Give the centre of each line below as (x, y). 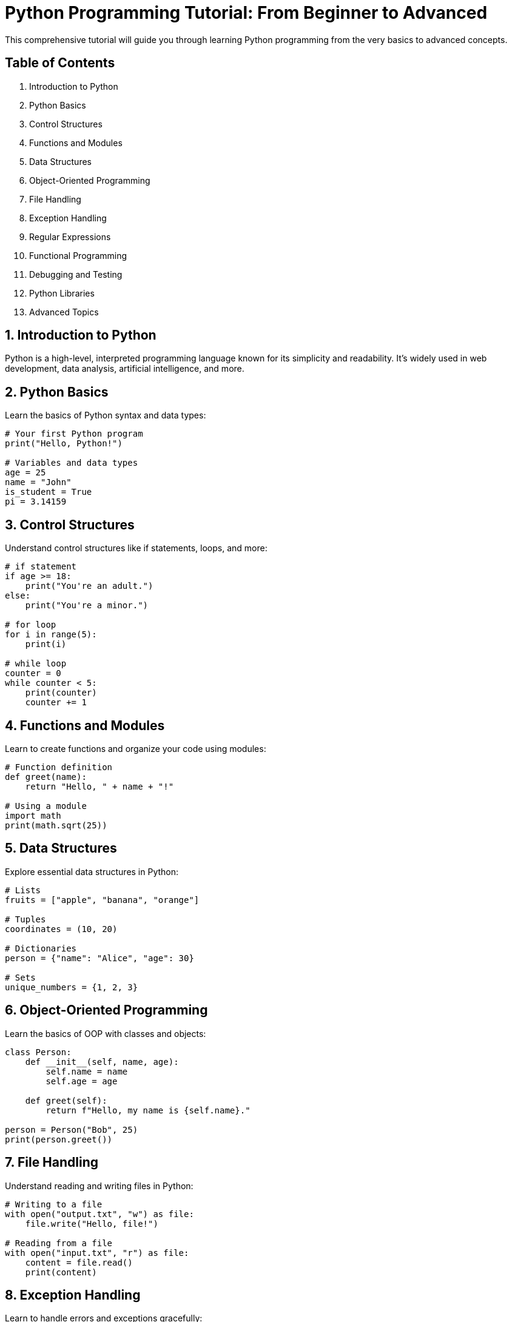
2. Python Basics (57, 392)
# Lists (23, 890)
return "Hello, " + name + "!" (99, 786)
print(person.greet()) (59, 1139)
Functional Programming (78, 255)
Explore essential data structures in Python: (92, 871)
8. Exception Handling (73, 1295)
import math (33, 815)
